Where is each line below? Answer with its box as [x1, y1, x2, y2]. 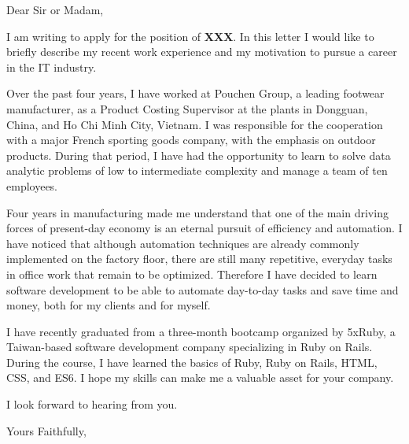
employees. [6, 177, 58, 194]
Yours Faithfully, [6, 422, 87, 438]
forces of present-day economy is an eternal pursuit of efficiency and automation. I [6, 220, 403, 236]
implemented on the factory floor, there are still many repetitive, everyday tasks [6, 250, 392, 267]
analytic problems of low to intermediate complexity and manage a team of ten [6, 162, 388, 179]
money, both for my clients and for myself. [6, 297, 211, 313]
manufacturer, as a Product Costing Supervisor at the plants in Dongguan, [6, 100, 368, 117]
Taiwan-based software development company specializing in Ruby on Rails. [6, 339, 373, 355]
